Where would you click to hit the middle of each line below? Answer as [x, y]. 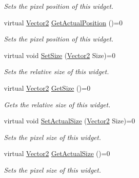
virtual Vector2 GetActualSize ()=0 [57, 153]
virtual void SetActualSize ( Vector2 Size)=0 [69, 121]
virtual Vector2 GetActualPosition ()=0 [63, 22]
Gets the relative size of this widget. [57, 104]
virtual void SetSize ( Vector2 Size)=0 [60, 55]
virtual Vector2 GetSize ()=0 [47, 88]
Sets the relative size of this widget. [57, 71]
